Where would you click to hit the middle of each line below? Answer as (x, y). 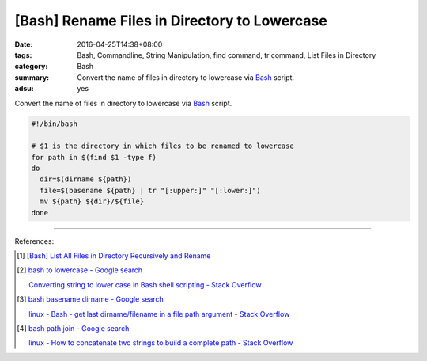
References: (34, 241)
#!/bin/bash (55, 124)
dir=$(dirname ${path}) (86, 179)
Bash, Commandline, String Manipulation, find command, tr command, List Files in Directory (227, 55)
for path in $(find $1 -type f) (94, 157)
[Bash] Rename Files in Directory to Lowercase (171, 21)
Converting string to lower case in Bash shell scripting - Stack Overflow (145, 284)
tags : (23, 55)
